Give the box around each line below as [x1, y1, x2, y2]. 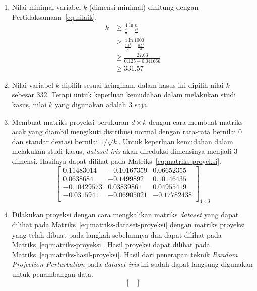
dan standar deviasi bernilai [12, 136, 98, 146]
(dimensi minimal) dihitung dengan [89, 2, 199, 12]
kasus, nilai [12, 99, 47, 109]
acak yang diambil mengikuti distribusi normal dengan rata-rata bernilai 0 [12, 126, 242, 137]
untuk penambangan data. [12, 269, 93, 279]
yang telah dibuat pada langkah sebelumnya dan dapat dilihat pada [12, 229, 222, 240]
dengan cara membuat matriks [148, 116, 243, 127]
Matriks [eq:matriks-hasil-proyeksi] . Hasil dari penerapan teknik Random [12, 249, 238, 259]
